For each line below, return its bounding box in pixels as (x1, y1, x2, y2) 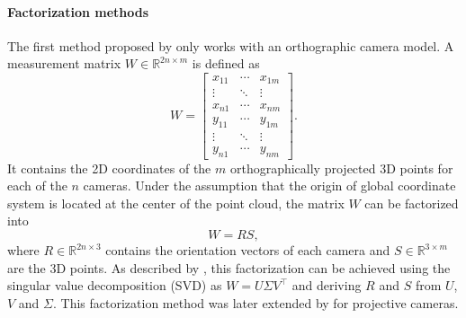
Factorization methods (7, 2, 149, 21)
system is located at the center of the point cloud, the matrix (7, 193, 345, 212)
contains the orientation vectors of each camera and (105, 241, 390, 260)
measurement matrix (7, 54, 121, 73)
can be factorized (364, 193, 459, 212)
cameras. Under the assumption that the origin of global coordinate (83, 176, 456, 195)
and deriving (291, 276, 362, 295)
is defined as (192, 54, 260, 73)
